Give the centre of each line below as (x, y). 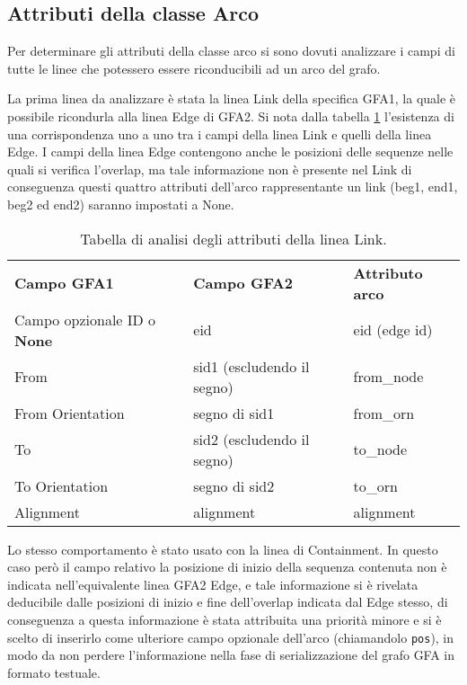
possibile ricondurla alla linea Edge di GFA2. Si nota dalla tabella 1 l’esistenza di (231, 116)
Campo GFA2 (243, 283)
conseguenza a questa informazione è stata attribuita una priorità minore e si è (225, 619)
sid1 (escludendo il (251, 366)
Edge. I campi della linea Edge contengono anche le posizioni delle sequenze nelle (230, 151)
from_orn (384, 413)
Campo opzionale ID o (85, 319)
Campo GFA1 (64, 283)
